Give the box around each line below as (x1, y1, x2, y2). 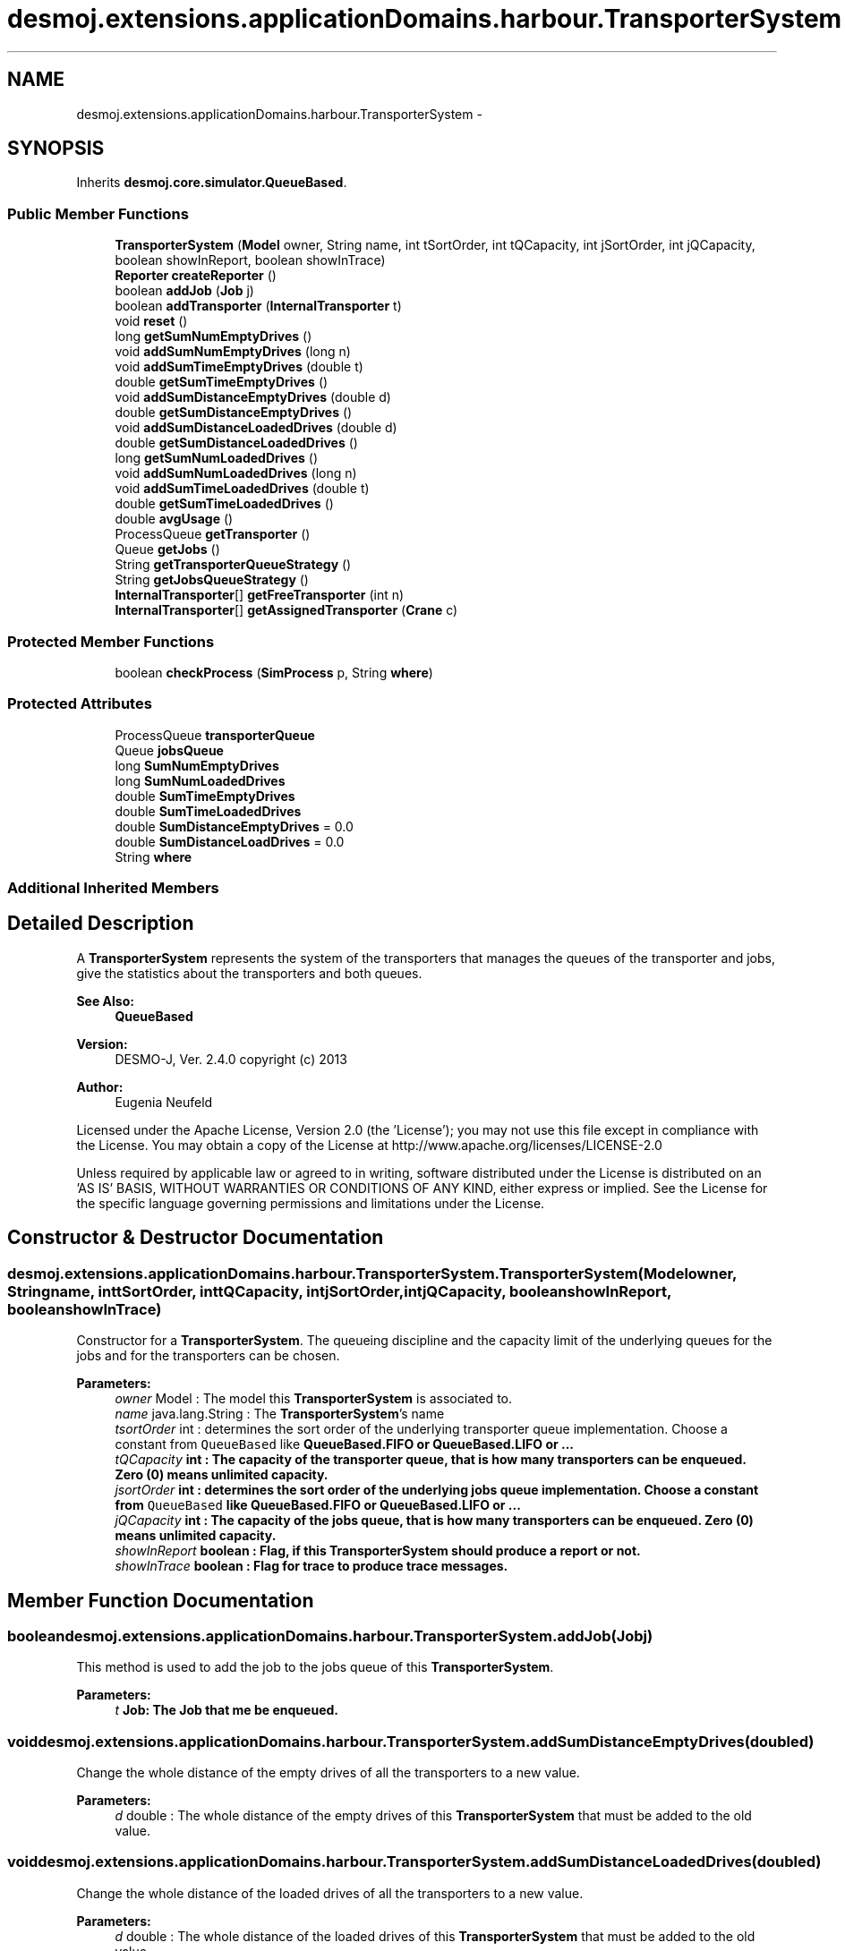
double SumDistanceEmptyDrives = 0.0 (115, 818, 354, 834)
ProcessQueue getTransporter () (115, 526, 311, 542)
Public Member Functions (7, 204, 189, 223)
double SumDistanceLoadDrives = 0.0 (115, 833, 345, 849)
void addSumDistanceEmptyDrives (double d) (115, 389, 391, 405)
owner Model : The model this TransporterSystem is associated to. (115, 1391, 513, 1407)
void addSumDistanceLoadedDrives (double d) (115, 420, 397, 436)
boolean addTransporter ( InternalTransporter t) (115, 298, 402, 314)
